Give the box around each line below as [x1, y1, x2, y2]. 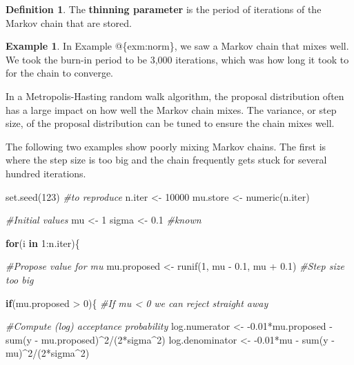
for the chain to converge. [6, 66, 114, 80]
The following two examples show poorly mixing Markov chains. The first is [6, 139, 326, 153]
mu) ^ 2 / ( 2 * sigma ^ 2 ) [6, 346, 90, 360]
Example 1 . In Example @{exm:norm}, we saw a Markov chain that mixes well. [6, 39, 349, 53]
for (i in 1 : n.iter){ [6, 235, 80, 250]
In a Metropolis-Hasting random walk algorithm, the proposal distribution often [6, 88, 344, 103]
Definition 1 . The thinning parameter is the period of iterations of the [6, 2, 322, 16]
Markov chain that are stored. [6, 15, 132, 30]
